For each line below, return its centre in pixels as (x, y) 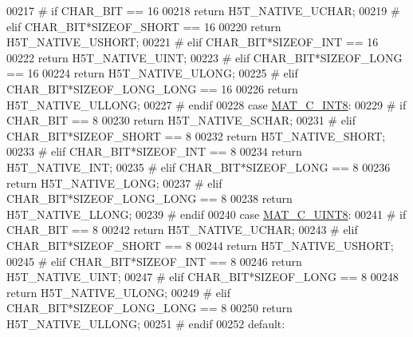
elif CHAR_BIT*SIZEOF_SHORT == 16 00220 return (144, 26)
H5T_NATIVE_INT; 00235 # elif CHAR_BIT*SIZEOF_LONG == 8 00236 (199, 167)
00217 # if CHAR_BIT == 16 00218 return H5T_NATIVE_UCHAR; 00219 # (203, 10)
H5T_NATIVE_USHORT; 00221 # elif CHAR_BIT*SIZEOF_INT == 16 (193, 42)
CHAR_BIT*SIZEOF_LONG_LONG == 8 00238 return (149, 198)
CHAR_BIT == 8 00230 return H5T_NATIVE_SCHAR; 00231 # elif (181, 120)
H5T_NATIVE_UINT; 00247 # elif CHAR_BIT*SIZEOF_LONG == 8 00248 (203, 277)
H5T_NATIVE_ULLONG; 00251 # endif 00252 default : (146, 323)
